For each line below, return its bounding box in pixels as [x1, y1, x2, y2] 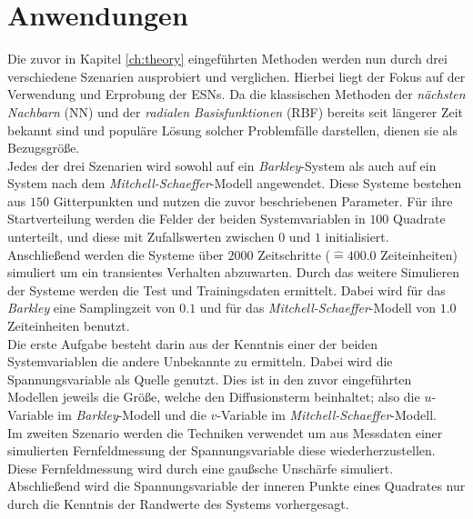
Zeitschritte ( [257, 245, 330, 264]
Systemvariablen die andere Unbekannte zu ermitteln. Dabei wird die [7, 352, 393, 371]
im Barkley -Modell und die [57, 405, 206, 424]
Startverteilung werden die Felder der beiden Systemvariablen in [7, 209, 366, 228]
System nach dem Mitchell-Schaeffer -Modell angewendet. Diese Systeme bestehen [7, 174, 462, 193]
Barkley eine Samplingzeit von [7, 298, 176, 317]
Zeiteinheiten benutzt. [7, 316, 130, 335]
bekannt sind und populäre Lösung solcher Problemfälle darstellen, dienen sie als [7, 120, 458, 139]
